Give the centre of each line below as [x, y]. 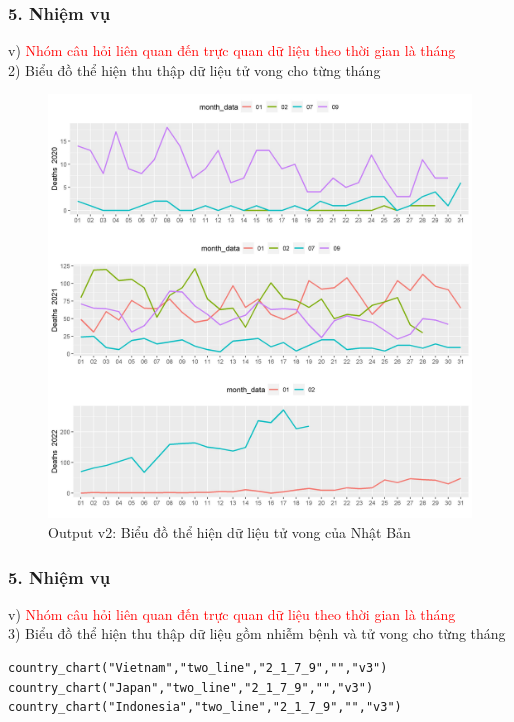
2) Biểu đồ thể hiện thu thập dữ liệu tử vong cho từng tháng [194, 69]
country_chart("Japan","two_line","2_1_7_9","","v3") [191, 687]
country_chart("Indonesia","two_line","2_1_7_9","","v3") [205, 707]
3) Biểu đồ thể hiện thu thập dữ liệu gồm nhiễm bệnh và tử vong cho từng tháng [257, 633]
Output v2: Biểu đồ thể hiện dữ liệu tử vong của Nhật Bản [229, 532]
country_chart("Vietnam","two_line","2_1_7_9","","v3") [198, 668]
